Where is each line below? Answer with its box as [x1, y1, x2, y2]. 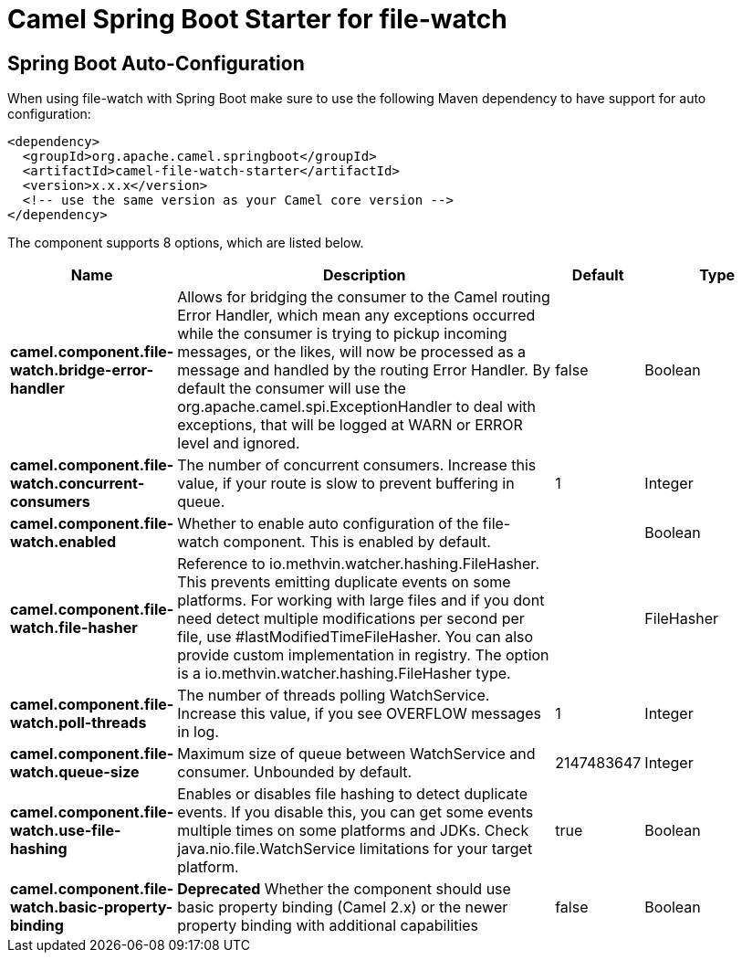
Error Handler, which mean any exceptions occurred [177, 306, 536, 325]
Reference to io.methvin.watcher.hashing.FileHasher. [177, 554, 539, 574]
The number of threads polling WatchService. [177, 686, 490, 705]
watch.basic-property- [10, 898, 173, 917]
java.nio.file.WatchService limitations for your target [177, 839, 533, 859]
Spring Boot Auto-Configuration [7, 51, 305, 75]
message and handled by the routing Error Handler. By [177, 361, 550, 380]
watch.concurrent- [10, 474, 145, 493]
